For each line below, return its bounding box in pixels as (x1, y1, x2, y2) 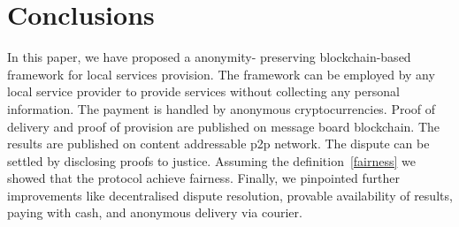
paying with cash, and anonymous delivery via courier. (7, 203, 302, 222)
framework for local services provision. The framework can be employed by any (7, 64, 435, 83)
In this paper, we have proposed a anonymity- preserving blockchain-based (7, 48, 411, 66)
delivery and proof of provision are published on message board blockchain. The (7, 117, 440, 135)
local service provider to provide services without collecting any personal (7, 82, 400, 101)
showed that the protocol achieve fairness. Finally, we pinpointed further (7, 169, 400, 187)
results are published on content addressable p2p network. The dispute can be (7, 134, 430, 153)
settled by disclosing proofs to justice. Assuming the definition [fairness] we (7, 151, 417, 170)
